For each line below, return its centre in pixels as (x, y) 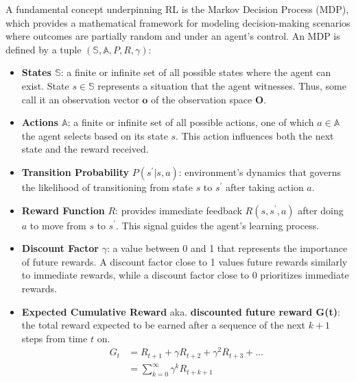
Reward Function (63, 210)
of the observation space (202, 99)
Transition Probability (75, 171)
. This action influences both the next (255, 135)
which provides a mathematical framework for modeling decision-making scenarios (178, 22)
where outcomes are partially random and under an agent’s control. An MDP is (173, 36)
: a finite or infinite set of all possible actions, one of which (191, 122)
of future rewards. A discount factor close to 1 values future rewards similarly (185, 261)
